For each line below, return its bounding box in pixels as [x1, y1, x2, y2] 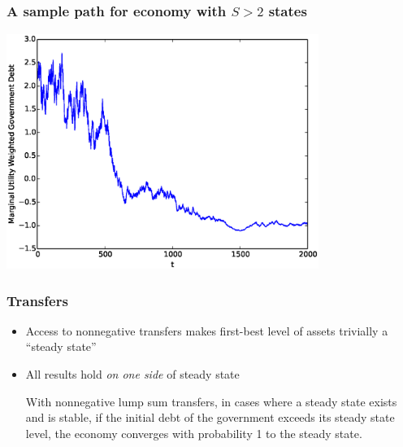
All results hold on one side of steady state [25, 366, 240, 383]
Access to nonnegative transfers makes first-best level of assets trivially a [25, 322, 388, 339]
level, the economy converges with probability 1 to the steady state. [25, 424, 362, 441]
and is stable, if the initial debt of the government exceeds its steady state [25, 409, 395, 426]
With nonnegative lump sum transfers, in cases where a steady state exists [25, 392, 397, 410]
